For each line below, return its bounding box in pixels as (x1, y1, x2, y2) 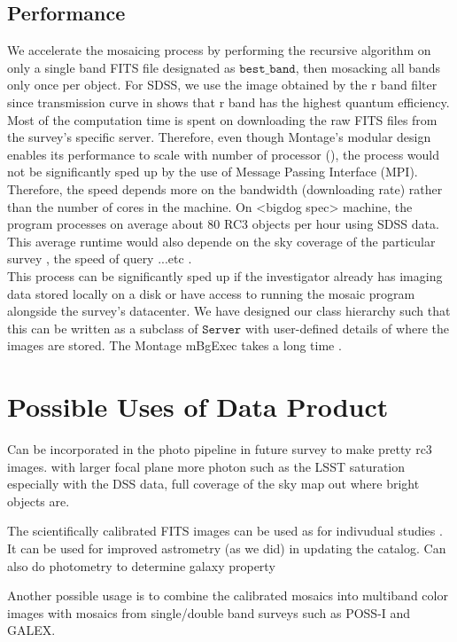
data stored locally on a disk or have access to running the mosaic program (7, 284, 415, 302)
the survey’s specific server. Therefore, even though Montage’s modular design (7, 128, 431, 146)
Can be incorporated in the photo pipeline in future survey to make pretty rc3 (7, 440, 432, 458)
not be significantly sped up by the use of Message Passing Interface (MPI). (7, 162, 418, 181)
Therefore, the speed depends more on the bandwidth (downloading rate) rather (7, 179, 443, 198)
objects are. (7, 491, 70, 510)
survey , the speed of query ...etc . (7, 249, 192, 268)
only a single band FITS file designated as (7, 58, 236, 76)
